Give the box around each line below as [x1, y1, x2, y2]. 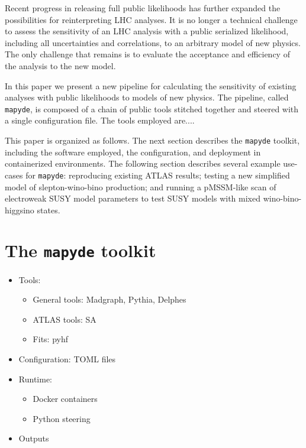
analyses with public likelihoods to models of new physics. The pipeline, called [5, 91, 289, 103]
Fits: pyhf [33, 333, 68, 345]
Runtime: [18, 372, 52, 385]
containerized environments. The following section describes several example [5, 157, 281, 170]
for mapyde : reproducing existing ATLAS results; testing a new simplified [25, 168, 290, 181]
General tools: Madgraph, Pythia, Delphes [33, 293, 186, 306]
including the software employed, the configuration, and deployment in [5, 145, 261, 158]
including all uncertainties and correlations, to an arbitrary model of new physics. [5, 36, 301, 48]
